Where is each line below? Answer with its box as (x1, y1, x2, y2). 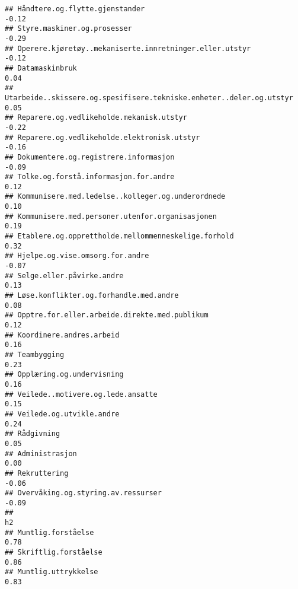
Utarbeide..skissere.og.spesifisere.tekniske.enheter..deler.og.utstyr (5, 93, 293, 102)
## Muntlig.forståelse (5, 528, 94, 537)
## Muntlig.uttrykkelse (5, 568, 98, 577)
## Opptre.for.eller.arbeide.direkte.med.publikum (5, 311, 209, 320)
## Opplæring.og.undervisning (5, 370, 124, 379)
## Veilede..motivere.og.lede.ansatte (5, 390, 158, 399)
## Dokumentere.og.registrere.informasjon (5, 152, 175, 161)
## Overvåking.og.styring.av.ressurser (5, 489, 162, 498)
